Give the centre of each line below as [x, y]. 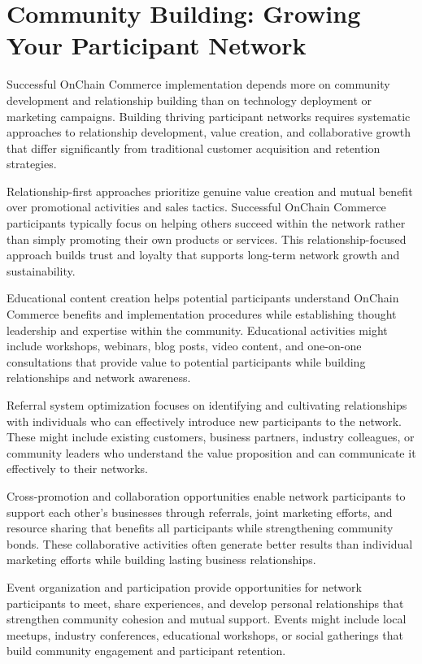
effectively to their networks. [77, 469]
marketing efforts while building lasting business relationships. [161, 560]
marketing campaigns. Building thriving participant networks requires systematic [209, 116]
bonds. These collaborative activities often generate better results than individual [210, 543]
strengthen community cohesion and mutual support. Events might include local [207, 619]
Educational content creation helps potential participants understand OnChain [203, 298]
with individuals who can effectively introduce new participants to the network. [204, 421]
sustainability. [41, 270]
